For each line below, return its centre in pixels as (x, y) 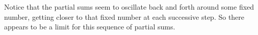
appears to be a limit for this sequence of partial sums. (90, 27)
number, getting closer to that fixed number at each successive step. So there (124, 16)
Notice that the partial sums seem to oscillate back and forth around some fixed (129, 7)
